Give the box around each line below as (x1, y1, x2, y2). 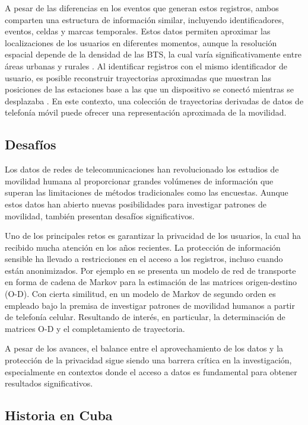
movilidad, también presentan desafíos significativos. (5, 209, 195, 222)
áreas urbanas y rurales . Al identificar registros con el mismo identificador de (5, 59, 287, 72)
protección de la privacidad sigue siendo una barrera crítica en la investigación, (5, 354, 292, 366)
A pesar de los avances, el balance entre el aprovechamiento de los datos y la (5, 342, 284, 354)
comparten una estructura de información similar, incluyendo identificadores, (5, 13, 284, 25)
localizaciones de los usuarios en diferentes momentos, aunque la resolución (5, 36, 277, 49)
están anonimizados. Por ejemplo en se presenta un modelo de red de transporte (5, 264, 296, 276)
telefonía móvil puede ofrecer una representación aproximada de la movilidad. (5, 106, 287, 119)
